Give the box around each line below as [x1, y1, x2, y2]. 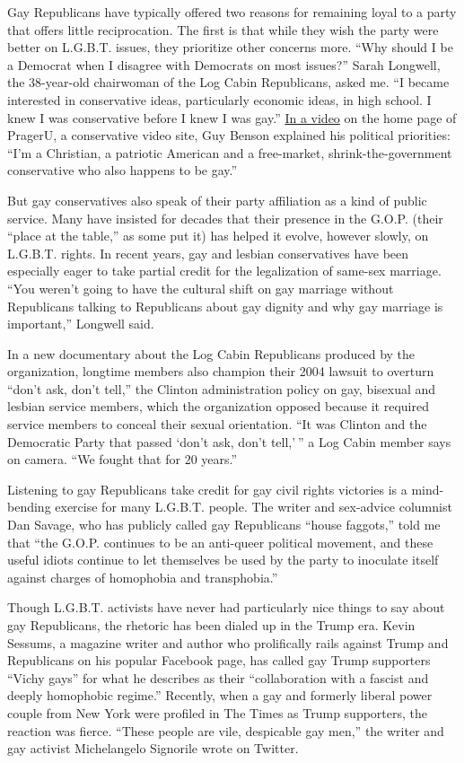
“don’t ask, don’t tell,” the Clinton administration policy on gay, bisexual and [7, 379, 436, 398]
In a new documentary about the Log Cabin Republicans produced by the [7, 344, 416, 363]
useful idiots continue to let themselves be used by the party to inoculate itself [7, 550, 439, 569]
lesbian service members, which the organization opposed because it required [7, 397, 429, 416]
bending [7, 497, 51, 516]
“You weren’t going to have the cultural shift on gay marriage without [7, 278, 394, 297]
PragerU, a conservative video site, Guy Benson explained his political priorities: [7, 126, 451, 145]
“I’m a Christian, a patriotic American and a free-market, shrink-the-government [7, 143, 452, 162]
